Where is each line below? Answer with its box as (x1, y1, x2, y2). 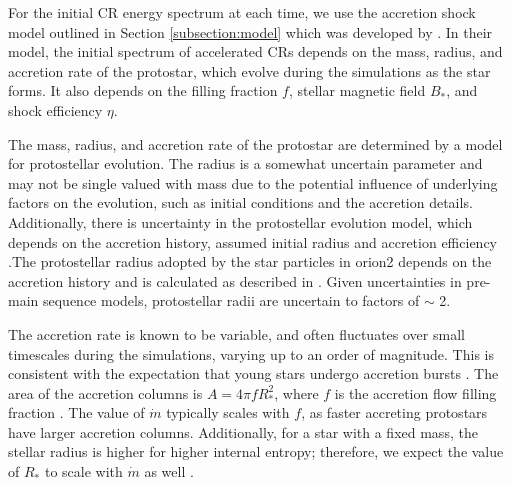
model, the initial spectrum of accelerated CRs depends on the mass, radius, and (8, 41, 503, 62)
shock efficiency (8, 99, 103, 120)
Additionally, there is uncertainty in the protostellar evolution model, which (8, 211, 473, 232)
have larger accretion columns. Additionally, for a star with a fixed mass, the (8, 421, 478, 442)
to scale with (44, 461, 123, 482)
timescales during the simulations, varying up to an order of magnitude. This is (8, 343, 494, 364)
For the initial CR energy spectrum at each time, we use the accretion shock (8, 2, 476, 22)
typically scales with (166, 402, 290, 423)
